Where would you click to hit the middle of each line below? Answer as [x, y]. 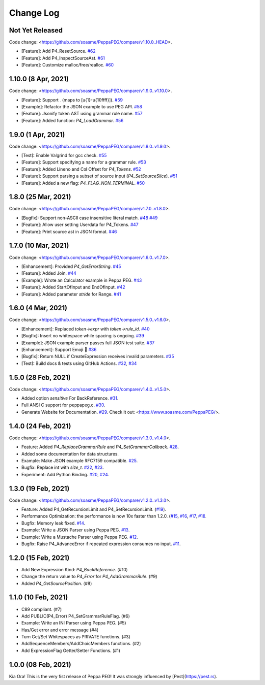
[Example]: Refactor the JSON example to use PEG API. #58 [82, 106]
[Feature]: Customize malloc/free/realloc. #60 [67, 65]
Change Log [34, 13]
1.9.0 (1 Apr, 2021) [37, 135]
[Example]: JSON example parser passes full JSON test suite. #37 [88, 343]
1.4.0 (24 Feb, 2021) [40, 426]
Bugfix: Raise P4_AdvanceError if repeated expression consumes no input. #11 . [101, 544]
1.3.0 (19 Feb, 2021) [39, 488]
